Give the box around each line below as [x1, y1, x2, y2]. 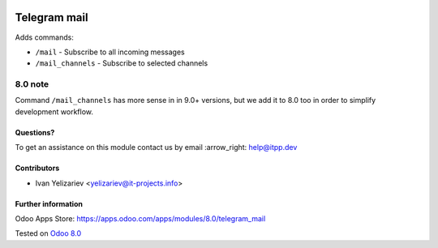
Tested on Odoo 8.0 [15, 229, 82, 238]
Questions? [15, 127, 55, 137]
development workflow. [15, 106, 93, 117]
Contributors [15, 163, 60, 173]
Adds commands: [15, 32, 75, 42]
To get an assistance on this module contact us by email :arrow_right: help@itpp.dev [15, 143, 298, 152]
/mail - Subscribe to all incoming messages [35, 47, 186, 57]
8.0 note [15, 79, 49, 90]
